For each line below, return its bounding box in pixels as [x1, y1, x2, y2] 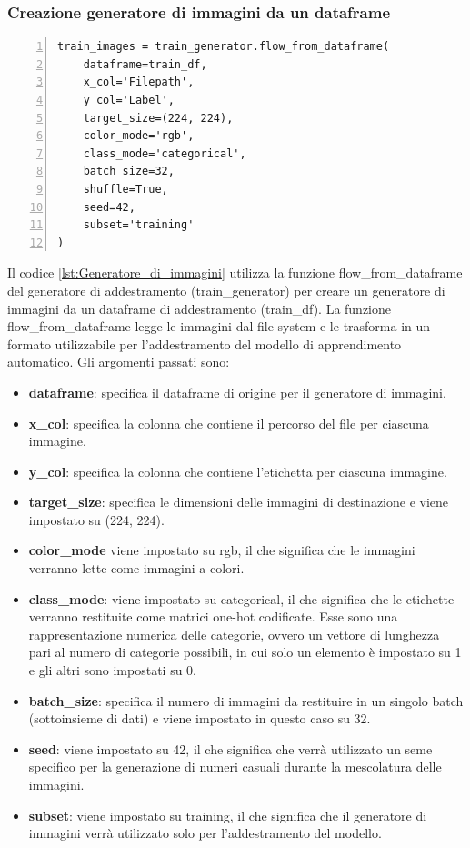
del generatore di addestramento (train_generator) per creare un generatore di [7, 280, 445, 299]
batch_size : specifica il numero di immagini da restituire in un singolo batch [28, 691, 464, 710]
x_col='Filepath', [83, 76, 195, 89]
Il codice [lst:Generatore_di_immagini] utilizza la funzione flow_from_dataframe [7, 263, 463, 282]
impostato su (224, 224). [28, 510, 165, 529]
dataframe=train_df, [83, 57, 207, 71]
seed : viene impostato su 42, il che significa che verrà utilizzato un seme [28, 739, 433, 758]
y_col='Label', [83, 94, 175, 106]
